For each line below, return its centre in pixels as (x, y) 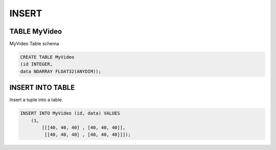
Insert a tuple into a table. (36, 100)
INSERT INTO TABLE (42, 87)
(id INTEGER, (37, 64)
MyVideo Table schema (34, 44)
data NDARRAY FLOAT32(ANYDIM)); (61, 71)
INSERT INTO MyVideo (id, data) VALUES (70, 113)
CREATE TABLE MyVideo (47, 57)
